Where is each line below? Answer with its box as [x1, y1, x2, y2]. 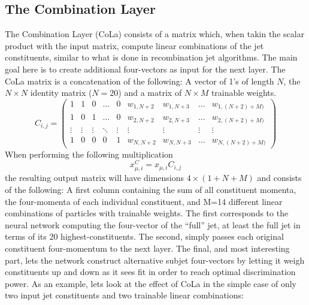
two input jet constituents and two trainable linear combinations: [5, 289, 244, 301]
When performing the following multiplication [5, 147, 173, 160]
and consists [257, 171, 302, 184]
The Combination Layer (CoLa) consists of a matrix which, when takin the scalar [5, 28, 305, 40]
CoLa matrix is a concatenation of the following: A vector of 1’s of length [5, 74, 274, 87]
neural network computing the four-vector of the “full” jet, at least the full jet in [5, 218, 301, 231]
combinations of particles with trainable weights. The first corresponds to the [5, 207, 289, 219]
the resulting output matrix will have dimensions [5, 171, 184, 184]
